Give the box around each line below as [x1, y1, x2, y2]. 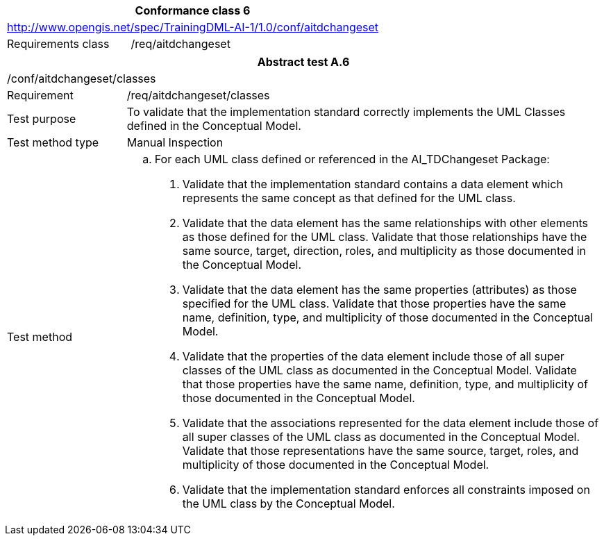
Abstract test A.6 [257, 55, 350, 69]
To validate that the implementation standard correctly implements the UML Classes [126, 105, 566, 119]
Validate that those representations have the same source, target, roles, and [182, 444, 579, 458]
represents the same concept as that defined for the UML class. [182, 191, 516, 205]
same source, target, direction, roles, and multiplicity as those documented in [182, 244, 587, 258]
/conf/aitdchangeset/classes [7, 72, 156, 85]
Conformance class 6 [135, 3, 251, 17]
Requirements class [7, 37, 110, 51]
